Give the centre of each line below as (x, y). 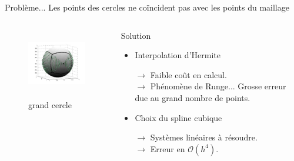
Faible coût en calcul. (188, 74)
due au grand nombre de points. (193, 97)
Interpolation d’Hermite (178, 55)
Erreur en (168, 148)
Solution (136, 35)
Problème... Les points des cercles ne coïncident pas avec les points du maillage (147, 7)
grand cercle (50, 104)
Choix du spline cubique (178, 117)
